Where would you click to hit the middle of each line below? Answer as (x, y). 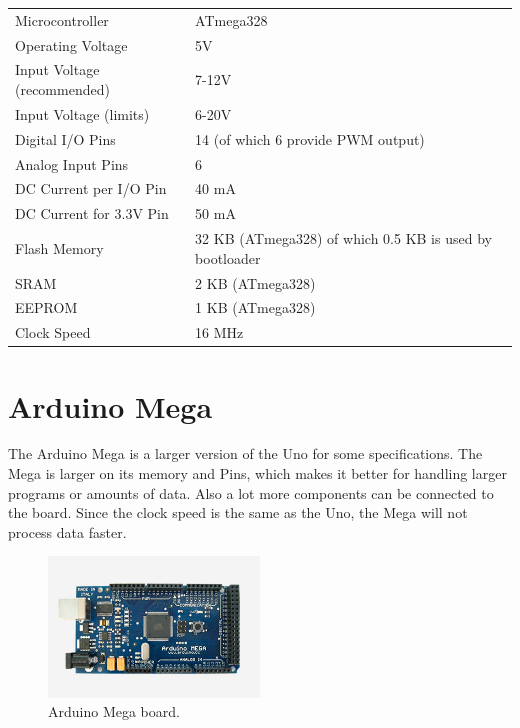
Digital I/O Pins (65, 138)
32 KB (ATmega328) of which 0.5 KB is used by (343, 238)
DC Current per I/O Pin (91, 188)
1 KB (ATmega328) (255, 307)
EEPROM (46, 307)
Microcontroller (62, 19)
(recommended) (62, 89)
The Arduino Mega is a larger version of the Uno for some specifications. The (245, 453)
